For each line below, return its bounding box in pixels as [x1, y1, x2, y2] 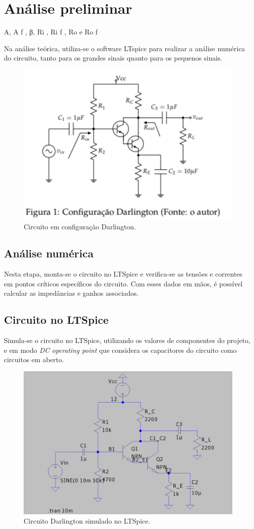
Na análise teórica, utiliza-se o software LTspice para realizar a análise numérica [4, 43, 245, 53]
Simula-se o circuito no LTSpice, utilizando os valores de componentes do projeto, [4, 335, 251, 345]
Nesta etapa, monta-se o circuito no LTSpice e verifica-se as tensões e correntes [4, 269, 243, 279]
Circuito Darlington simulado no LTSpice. [24, 516, 150, 526]
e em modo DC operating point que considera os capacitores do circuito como [4, 344, 237, 355]
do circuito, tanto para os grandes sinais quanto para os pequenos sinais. [4, 53, 222, 63]
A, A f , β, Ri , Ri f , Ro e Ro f [4, 27, 98, 37]
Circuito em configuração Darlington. [24, 221, 136, 232]
